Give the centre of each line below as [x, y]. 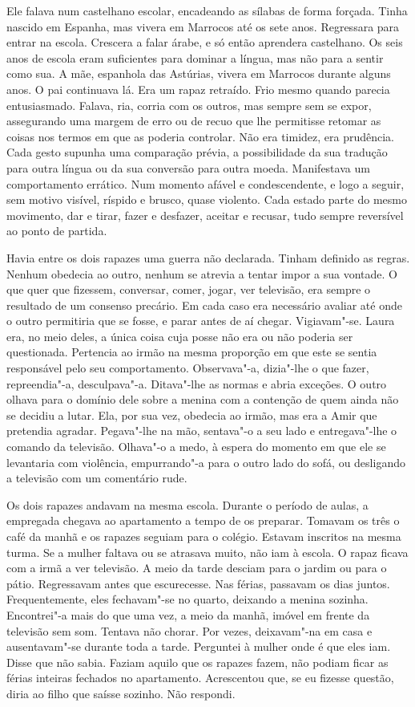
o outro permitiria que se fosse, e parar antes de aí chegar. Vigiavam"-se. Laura [201, 321]
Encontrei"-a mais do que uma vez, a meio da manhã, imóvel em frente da [188, 614]
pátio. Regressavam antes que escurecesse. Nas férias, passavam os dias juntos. [198, 583]
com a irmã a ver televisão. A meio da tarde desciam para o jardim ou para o [197, 568]
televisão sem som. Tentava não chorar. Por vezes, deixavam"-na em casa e [189, 630]
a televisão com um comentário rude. [97, 478]
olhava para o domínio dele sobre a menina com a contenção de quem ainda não [203, 399]
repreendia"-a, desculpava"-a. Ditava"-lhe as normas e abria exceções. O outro [197, 383]
